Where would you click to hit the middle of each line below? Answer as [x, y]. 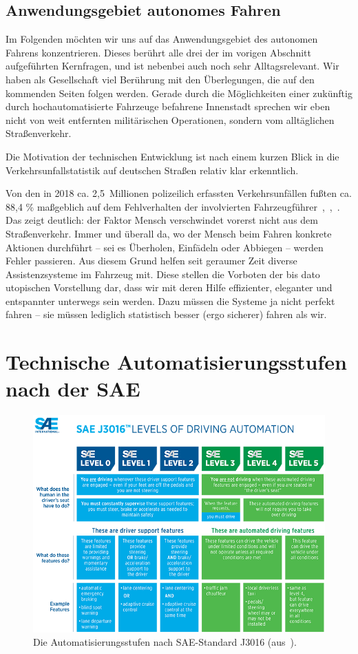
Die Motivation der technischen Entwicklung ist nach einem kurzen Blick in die [172, 156]
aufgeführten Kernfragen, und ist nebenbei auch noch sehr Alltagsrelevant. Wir [172, 66]
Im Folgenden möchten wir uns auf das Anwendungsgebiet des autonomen [162, 39]
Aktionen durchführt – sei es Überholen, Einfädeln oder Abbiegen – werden [165, 247]
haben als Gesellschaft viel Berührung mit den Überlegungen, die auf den [160, 79]
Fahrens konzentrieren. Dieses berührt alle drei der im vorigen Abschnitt [158, 52]
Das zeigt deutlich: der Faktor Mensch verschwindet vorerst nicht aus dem [162, 220]
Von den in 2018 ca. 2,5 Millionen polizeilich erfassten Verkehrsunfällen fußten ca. [179, 193]
